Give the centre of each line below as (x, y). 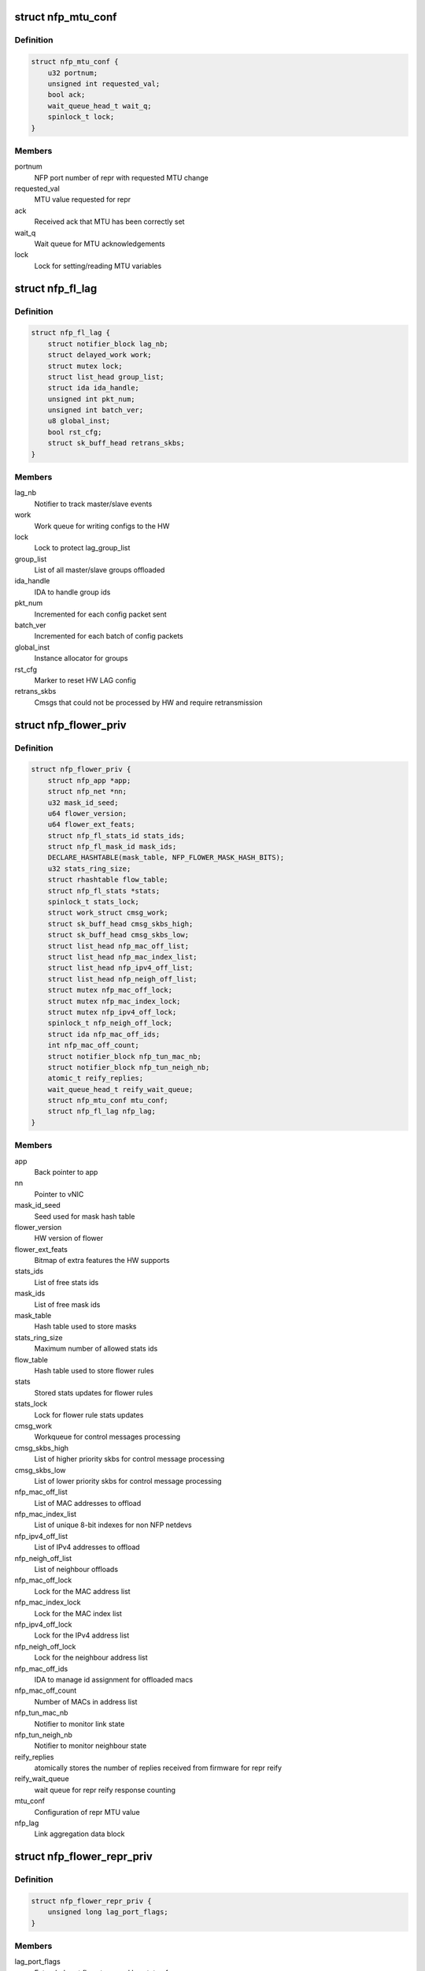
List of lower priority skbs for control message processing (128, 1481)
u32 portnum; (73, 73)
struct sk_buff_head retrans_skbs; (116, 443)
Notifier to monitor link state (79, 1723)
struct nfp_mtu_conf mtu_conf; (108, 1101)
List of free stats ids (67, 1282)
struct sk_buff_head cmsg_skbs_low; (118, 935)
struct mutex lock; (85, 366)
